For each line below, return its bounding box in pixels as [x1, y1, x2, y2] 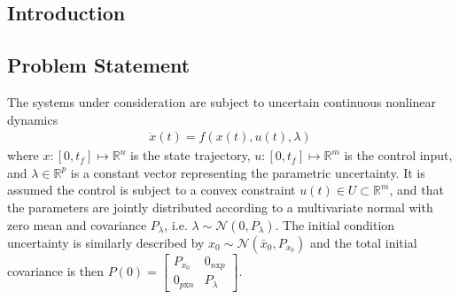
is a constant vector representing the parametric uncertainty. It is [70, 163, 425, 181]
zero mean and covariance [7, 215, 147, 234]
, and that [389, 180, 444, 199]
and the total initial [309, 233, 417, 251]
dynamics [7, 110, 58, 128]
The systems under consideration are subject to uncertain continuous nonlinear [7, 92, 437, 111]
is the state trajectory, [129, 146, 251, 165]
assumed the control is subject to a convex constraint [7, 180, 296, 199]
